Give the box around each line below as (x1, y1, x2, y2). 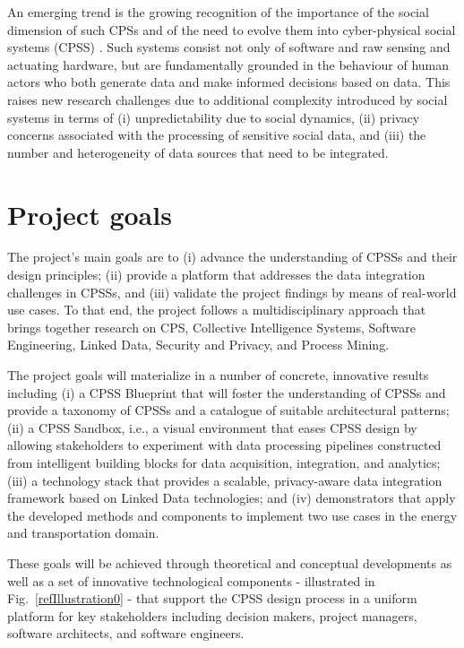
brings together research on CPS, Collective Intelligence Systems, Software (7, 317, 417, 336)
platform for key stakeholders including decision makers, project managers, (7, 606, 417, 625)
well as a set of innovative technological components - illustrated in (7, 571, 375, 590)
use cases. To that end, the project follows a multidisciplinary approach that (7, 300, 426, 319)
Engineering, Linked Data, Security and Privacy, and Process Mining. (7, 335, 390, 354)
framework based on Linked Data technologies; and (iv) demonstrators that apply (7, 488, 456, 507)
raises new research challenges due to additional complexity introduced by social (7, 90, 448, 108)
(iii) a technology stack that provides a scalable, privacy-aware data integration (7, 471, 443, 489)
